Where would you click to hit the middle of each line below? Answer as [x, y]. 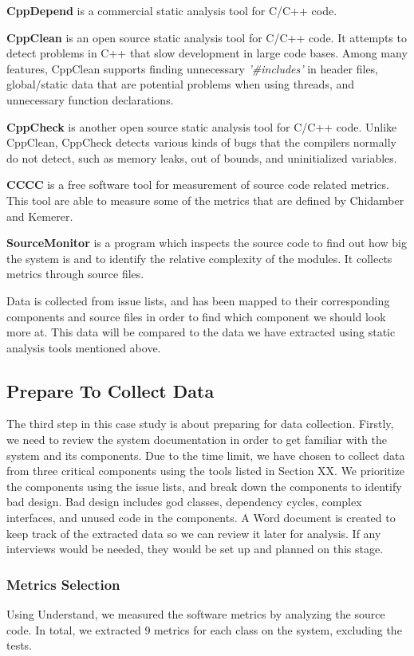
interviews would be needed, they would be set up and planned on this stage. [195, 549]
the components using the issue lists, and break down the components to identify [204, 486]
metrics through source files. [75, 274]
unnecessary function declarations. [90, 99]
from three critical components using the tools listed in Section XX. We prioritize [206, 471]
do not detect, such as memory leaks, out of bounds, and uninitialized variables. [202, 157]
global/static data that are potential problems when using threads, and [181, 84]
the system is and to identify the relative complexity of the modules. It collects [199, 258]
